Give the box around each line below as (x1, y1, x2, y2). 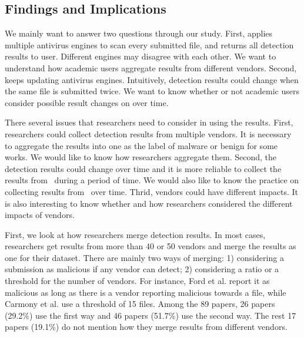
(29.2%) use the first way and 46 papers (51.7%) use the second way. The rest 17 (5, 309, 296, 321)
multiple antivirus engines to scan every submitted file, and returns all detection (5, 38, 294, 51)
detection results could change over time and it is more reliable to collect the (5, 162, 282, 174)
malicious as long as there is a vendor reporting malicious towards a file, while (5, 286, 286, 298)
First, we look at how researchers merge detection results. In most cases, (5, 228, 266, 240)
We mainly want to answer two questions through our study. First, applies (5, 27, 273, 39)
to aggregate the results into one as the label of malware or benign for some (5, 139, 278, 151)
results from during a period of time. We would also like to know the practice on (5, 174, 299, 186)
